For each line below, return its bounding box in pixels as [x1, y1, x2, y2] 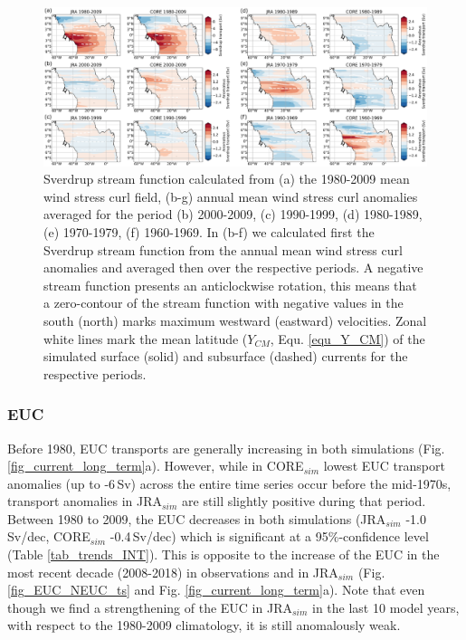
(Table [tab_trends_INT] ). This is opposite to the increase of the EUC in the [7, 545, 440, 564]
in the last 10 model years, [312, 597, 460, 616]
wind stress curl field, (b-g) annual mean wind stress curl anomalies [43, 186, 418, 205]
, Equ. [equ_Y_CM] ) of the [270, 329, 425, 348]
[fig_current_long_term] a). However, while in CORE [7, 456, 304, 475]
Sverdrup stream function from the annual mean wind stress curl [43, 240, 403, 259]
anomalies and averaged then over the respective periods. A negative [43, 258, 423, 277]
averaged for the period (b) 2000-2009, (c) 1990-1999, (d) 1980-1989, [43, 205, 423, 224]
